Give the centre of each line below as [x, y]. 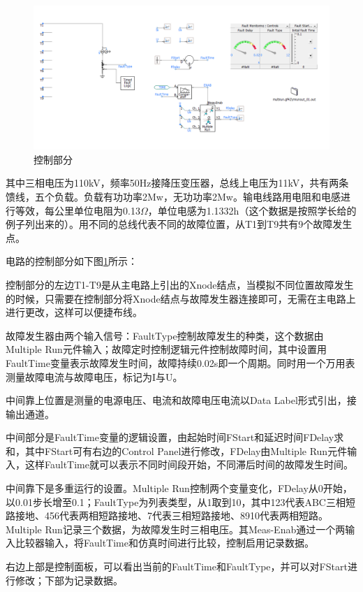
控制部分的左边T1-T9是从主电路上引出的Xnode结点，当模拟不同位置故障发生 [180, 284]
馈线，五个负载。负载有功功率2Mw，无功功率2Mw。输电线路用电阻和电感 [173, 196]
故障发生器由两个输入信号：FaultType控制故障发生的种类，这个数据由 [165, 335]
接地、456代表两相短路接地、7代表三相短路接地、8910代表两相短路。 [171, 515]
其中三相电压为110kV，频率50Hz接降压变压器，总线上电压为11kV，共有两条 [177, 183]
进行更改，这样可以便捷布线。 [74, 312]
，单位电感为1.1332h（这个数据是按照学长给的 [252, 210]
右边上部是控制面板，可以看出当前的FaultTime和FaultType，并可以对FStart [177, 566]
